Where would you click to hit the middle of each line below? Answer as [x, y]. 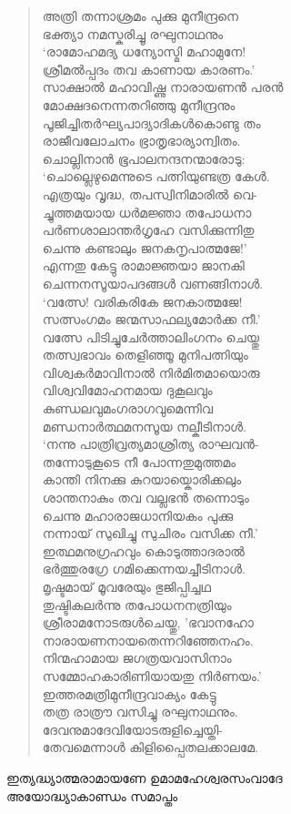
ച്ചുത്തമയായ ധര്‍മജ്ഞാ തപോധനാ [147, 212]
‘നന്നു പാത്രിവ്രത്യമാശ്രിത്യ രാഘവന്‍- [151, 444]
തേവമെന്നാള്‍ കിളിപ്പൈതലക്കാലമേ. [150, 747]
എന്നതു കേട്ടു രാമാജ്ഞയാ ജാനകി [143, 265]
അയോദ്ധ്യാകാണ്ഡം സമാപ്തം [92, 795]
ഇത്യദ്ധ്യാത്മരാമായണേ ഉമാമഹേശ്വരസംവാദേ [145, 777]
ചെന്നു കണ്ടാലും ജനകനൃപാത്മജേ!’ [145, 247]
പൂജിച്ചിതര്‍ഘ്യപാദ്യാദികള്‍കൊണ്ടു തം [151, 122]
